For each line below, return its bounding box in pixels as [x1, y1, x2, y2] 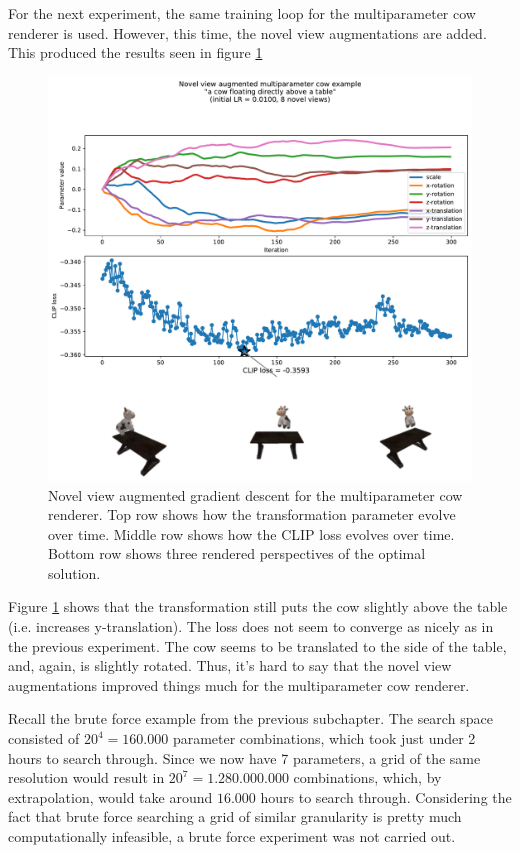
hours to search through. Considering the [260, 786, 512, 807]
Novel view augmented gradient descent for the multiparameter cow [48, 484, 463, 505]
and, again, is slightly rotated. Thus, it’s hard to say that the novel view [8, 655, 452, 676]
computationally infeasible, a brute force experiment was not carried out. [8, 826, 456, 846]
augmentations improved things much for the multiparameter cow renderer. [8, 674, 470, 695]
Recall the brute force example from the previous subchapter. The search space [8, 708, 493, 729]
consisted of [8, 728, 80, 749]
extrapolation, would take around [8, 786, 213, 807]
